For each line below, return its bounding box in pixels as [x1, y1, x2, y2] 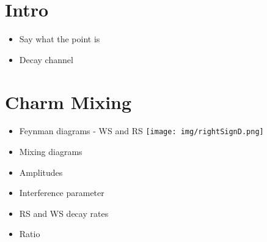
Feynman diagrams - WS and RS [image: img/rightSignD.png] [19, 124, 264, 137]
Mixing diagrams [19, 145, 82, 158]
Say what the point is [19, 32, 100, 45]
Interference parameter [19, 186, 104, 199]
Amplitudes [19, 165, 63, 178]
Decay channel [19, 53, 73, 66]
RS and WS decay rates [19, 206, 109, 219]
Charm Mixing [5, 89, 132, 114]
